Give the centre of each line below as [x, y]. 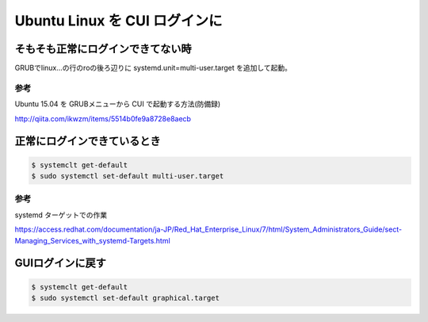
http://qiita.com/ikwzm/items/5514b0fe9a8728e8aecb [103, 118]
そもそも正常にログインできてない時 [103, 49]
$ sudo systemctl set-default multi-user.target [128, 176]
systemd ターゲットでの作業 [61, 215]
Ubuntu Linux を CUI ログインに [118, 21]
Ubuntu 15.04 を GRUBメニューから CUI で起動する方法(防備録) [118, 104]
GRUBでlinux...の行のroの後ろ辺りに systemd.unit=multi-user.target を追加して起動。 [153, 68]
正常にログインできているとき [88, 142]
